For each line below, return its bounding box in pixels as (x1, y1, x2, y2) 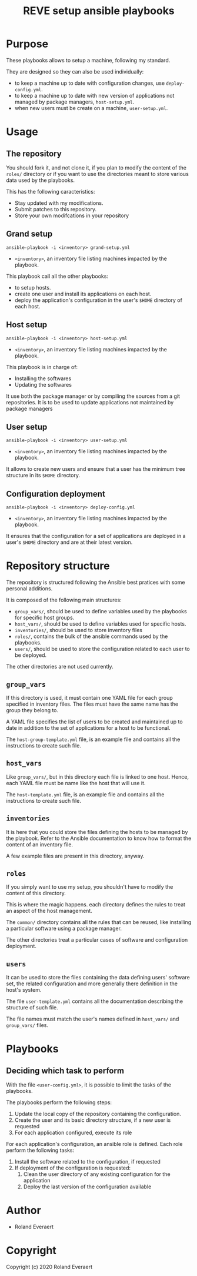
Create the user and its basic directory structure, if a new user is (14, 1116, 171, 1124)
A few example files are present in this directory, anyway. (6, 852, 145, 859)
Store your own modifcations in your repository (14, 212, 129, 219)
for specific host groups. (14, 614, 75, 622)
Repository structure (6, 559, 110, 573)
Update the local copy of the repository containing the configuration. (14, 1111, 181, 1118)
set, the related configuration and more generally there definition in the (6, 980, 178, 987)
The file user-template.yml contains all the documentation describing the (6, 998, 183, 1005)
